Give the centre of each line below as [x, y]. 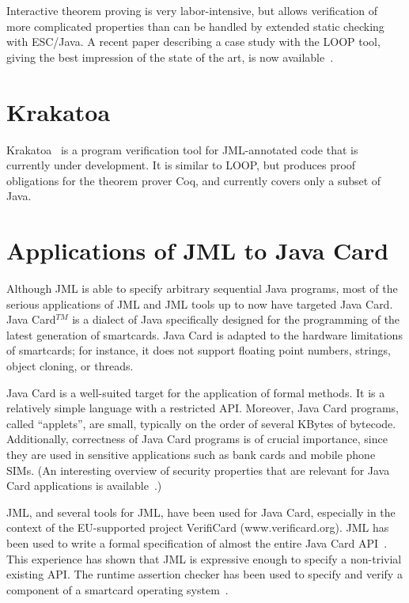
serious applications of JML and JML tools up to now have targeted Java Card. [200, 303]
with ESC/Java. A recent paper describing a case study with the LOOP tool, [193, 42]
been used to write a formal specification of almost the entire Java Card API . [197, 542]
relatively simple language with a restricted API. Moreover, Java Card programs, [203, 408]
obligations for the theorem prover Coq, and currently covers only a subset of [194, 180]
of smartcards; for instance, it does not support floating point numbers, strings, [199, 350]
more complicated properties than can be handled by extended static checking [195, 26]
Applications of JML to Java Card [198, 250]
